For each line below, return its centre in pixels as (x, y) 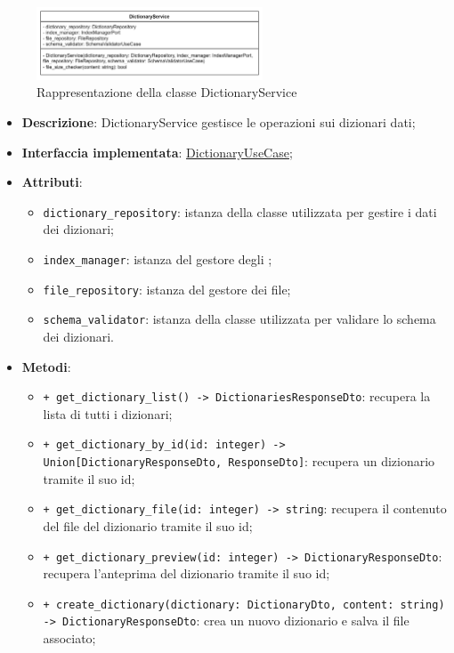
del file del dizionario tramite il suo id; (148, 525)
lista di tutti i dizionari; (108, 413)
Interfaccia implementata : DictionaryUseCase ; (157, 152)
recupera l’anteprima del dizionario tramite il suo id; (186, 573)
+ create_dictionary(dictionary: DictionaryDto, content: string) (244, 605)
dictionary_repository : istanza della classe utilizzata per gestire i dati (240, 211)
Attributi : (52, 182)
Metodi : (46, 366)
